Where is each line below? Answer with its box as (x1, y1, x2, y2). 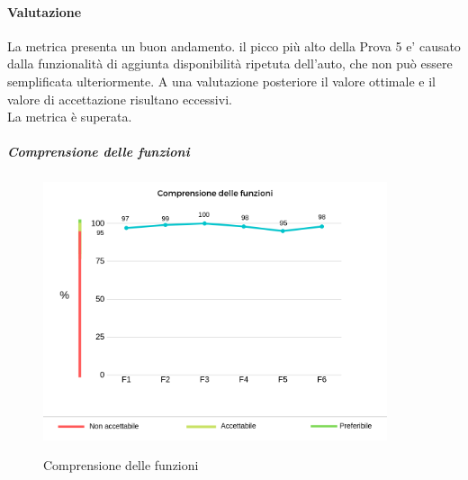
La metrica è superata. (7, 107, 132, 126)
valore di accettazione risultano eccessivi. (7, 89, 232, 108)
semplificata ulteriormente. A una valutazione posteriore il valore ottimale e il (7, 71, 436, 90)
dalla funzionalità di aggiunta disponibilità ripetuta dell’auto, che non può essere (7, 54, 453, 73)
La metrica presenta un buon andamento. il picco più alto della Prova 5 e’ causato (7, 36, 461, 55)
